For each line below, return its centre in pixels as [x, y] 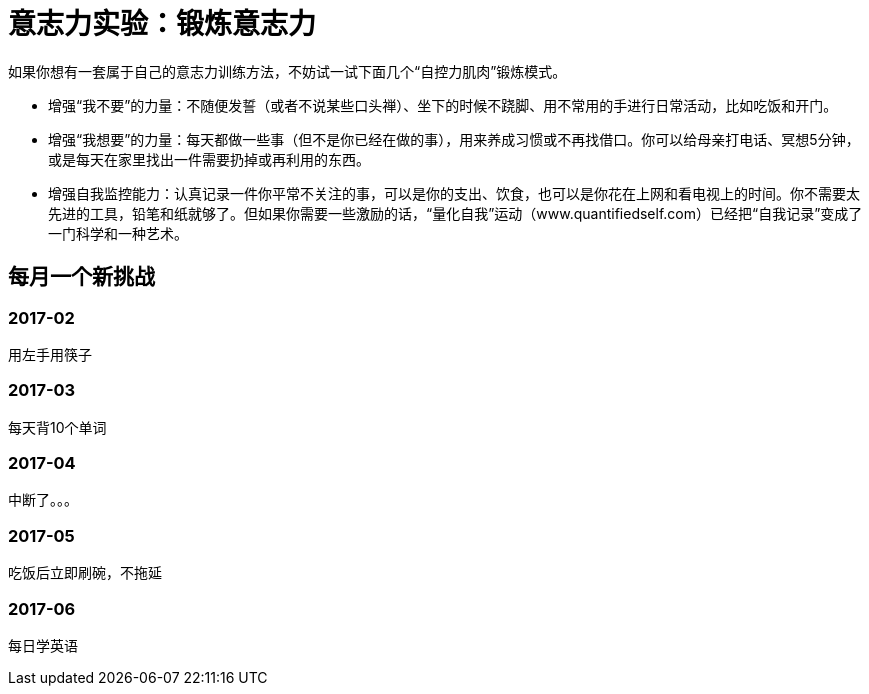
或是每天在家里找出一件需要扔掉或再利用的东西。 [209, 159]
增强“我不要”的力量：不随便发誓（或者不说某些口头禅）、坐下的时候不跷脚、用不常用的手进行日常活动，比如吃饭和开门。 [443, 105]
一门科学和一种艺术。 [118, 233]
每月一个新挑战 [81, 277]
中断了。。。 [43, 500]
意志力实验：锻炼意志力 [162, 24]
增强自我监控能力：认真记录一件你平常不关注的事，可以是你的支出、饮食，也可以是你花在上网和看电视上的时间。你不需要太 [454, 193]
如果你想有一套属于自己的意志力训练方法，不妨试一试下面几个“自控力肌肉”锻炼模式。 [287, 71]
